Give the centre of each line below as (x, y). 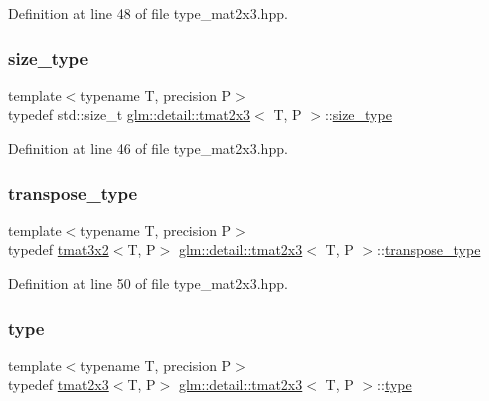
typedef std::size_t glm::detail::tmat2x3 (129, 114)
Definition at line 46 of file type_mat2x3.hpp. (148, 148)
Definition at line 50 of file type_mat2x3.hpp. (148, 283)
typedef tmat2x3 (58, 384)
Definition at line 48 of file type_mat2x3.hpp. (148, 13)
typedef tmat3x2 (58, 249)
